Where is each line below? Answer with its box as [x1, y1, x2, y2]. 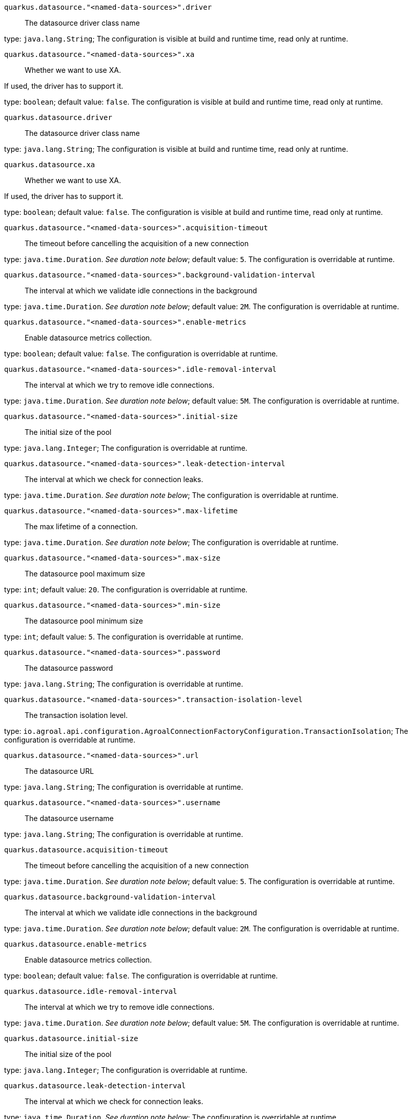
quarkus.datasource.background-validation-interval [4, 893, 217, 901]
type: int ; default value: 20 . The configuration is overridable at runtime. [4, 585, 248, 594]
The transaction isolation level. [25, 711, 128, 720]
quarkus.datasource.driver [4, 113, 112, 122]
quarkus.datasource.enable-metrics [4, 940, 147, 948]
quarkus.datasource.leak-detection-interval [4, 1082, 186, 1090]
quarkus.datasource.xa [4, 161, 95, 169]
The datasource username [25, 814, 114, 823]
